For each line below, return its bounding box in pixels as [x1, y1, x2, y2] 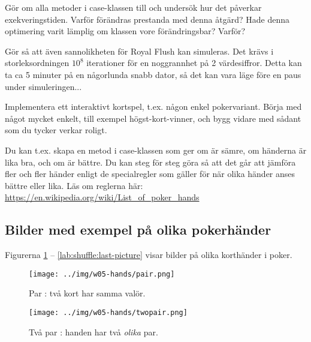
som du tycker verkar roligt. [5, 124, 107, 136]
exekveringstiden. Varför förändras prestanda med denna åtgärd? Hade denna [5, 13, 290, 25]
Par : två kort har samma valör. [29, 287, 146, 299]
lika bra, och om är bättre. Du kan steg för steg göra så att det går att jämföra [5, 155, 296, 168]
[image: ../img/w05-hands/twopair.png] [29, 308, 188, 317]
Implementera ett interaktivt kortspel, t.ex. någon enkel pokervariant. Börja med [5, 100, 302, 113]
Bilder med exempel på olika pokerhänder [5, 220, 271, 239]
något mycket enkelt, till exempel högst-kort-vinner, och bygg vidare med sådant [5, 112, 301, 124]
